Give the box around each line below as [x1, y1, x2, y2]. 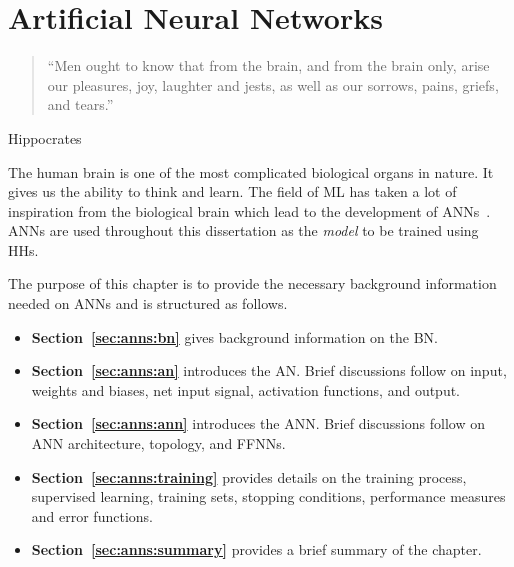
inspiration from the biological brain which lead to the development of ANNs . [8, 200, 491, 221]
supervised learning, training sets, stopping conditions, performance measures [31, 486, 506, 507]
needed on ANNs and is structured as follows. [8, 293, 288, 314]
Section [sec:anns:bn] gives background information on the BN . [31, 326, 438, 347]
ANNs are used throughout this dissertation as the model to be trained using [8, 220, 479, 241]
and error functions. [31, 505, 153, 526]
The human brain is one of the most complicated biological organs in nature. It [8, 161, 494, 182]
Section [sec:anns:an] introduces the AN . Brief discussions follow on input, [31, 360, 507, 381]
